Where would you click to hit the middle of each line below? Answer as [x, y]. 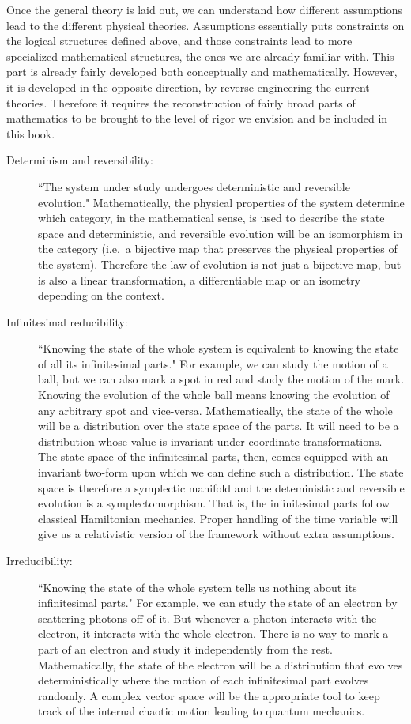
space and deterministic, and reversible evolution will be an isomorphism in [221, 233]
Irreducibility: [40, 560]
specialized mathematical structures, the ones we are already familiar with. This [200, 56]
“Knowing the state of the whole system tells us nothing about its [198, 587]
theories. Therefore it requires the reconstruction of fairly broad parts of [181, 102]
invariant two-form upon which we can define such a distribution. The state [221, 472]
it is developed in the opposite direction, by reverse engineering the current [188, 87]
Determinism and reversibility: [80, 160]
